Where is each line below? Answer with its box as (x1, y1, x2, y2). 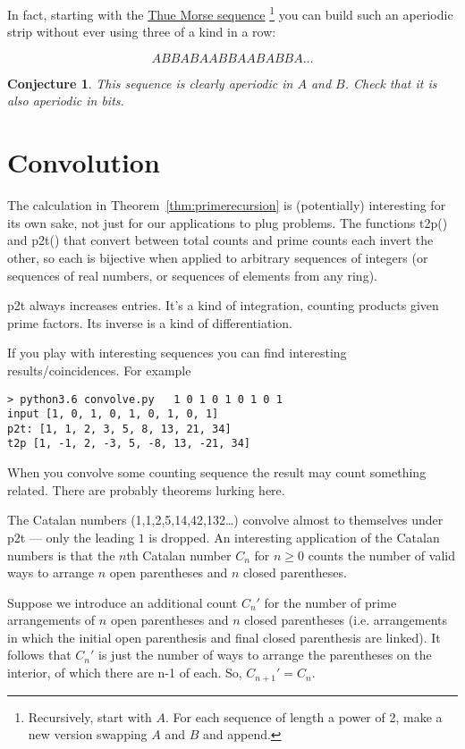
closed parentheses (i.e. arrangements (244, 610, 448, 629)
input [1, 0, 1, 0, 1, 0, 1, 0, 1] (7, 408, 219, 421)
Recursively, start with (28, 707, 152, 726)
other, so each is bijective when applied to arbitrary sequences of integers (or (7, 248, 428, 266)
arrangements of (7, 610, 96, 629)
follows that (7, 645, 72, 664)
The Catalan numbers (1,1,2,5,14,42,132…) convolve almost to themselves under (7, 510, 444, 529)
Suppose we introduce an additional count (7, 593, 238, 611)
